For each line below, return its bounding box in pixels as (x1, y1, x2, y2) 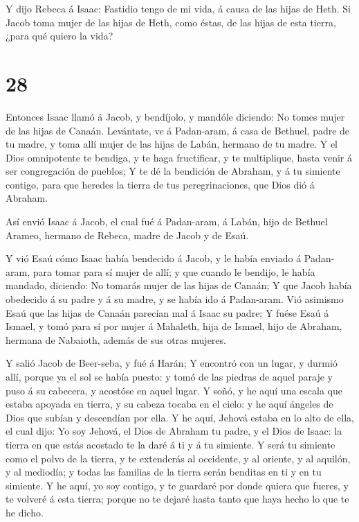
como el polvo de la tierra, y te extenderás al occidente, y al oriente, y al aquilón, (6, 451, 351, 465)
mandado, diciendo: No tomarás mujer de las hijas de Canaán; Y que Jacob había (6, 278, 352, 293)
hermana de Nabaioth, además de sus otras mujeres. (6, 332, 226, 347)
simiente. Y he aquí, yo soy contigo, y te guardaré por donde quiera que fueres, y (6, 478, 349, 492)
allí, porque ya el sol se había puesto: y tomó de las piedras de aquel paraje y (6, 369, 333, 383)
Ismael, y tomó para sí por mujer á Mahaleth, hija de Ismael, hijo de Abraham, (6, 319, 342, 333)
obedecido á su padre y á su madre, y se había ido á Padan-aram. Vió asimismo (6, 292, 344, 306)
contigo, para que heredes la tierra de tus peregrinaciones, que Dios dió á (6, 177, 315, 191)
